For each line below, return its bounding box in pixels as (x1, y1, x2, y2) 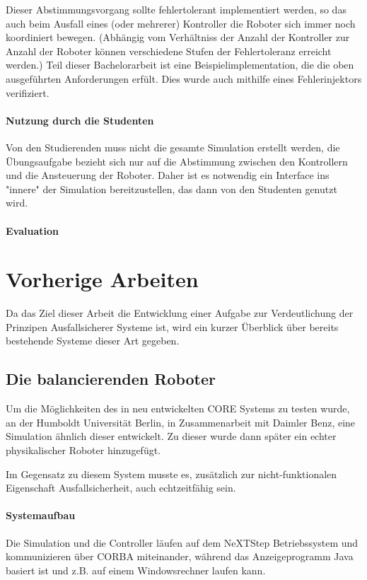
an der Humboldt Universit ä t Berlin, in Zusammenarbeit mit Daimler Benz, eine (6, 414, 356, 429)
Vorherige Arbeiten (6, 265, 199, 294)
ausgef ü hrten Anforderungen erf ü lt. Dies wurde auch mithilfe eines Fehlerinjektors (6, 71, 362, 86)
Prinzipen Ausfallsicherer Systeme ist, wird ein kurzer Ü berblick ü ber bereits (6, 319, 339, 334)
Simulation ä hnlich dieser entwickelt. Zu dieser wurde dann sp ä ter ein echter (6, 429, 337, 443)
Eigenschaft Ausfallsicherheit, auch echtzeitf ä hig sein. (6, 480, 236, 495)
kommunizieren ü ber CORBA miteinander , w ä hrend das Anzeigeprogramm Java (6, 549, 354, 564)
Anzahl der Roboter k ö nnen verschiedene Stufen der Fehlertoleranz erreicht (6, 43, 332, 58)
